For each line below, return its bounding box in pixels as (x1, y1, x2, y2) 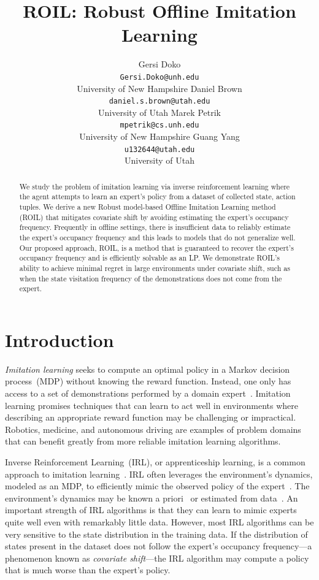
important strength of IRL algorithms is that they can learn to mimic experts (5, 503, 297, 516)
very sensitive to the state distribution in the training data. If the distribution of (5, 527, 308, 540)
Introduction (5, 327, 114, 352)
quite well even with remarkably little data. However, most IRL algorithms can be (5, 515, 314, 528)
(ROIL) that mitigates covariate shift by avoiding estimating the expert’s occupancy (19, 212, 289, 222)
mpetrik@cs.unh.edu (120, 121, 199, 130)
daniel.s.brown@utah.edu (109, 97, 210, 106)
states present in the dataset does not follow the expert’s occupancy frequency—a (5, 540, 312, 552)
